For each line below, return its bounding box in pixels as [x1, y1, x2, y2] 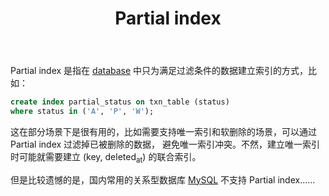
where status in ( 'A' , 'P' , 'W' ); [10, 107, 155, 117]
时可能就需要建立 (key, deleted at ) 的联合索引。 [10, 150, 202, 165]
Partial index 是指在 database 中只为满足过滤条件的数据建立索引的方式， [10, 65, 309, 77]
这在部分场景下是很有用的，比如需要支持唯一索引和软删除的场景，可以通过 [10, 125, 317, 137]
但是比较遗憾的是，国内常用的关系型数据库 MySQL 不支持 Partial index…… [10, 173, 316, 186]
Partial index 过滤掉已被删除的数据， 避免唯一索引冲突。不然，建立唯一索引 [10, 138, 321, 150]
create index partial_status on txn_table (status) [10, 97, 230, 107]
